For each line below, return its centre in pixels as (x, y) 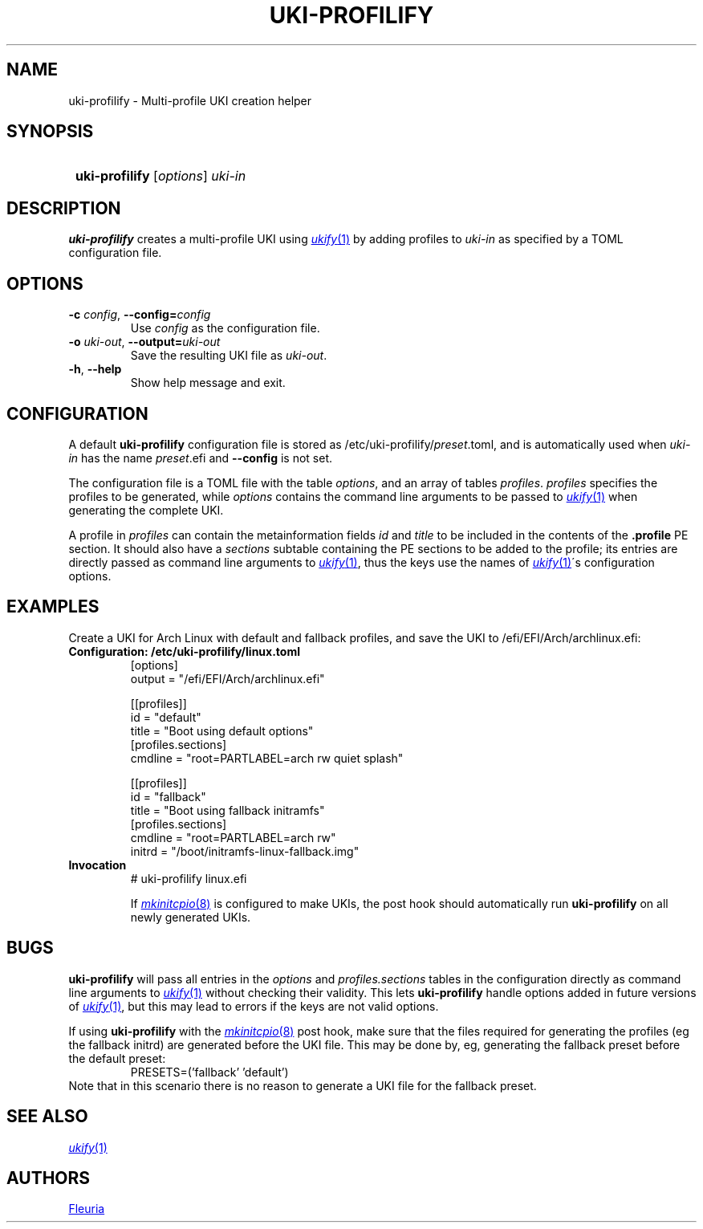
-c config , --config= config (140, 315)
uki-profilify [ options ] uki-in (161, 176)
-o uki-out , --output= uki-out (144, 342)
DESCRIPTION (64, 208)
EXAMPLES (53, 607)
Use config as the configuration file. (225, 328)
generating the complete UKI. (146, 510)
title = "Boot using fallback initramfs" (228, 810)
